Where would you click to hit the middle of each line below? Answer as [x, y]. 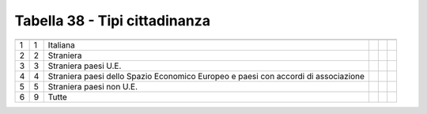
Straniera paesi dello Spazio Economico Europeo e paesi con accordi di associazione [206, 76]
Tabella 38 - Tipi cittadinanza [113, 21]
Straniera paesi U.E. [85, 66]
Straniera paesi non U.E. [93, 86]
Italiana [61, 45]
